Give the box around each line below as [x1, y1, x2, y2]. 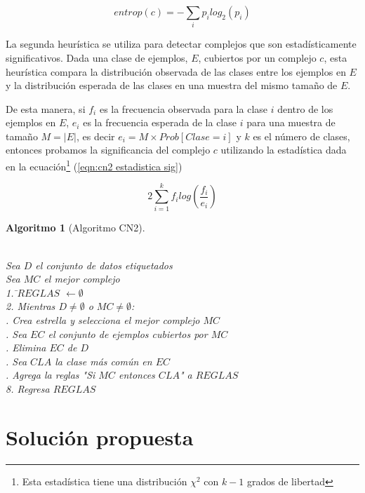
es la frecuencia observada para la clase [99, 101, 268, 116]
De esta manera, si [6, 101, 86, 116]
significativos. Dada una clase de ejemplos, [6, 50, 188, 65]
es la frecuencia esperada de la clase [83, 115, 237, 130]
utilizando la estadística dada [220, 142, 347, 157]
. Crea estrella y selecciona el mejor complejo [6, 313, 200, 327]
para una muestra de [246, 115, 336, 130]
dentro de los [277, 101, 333, 116]
